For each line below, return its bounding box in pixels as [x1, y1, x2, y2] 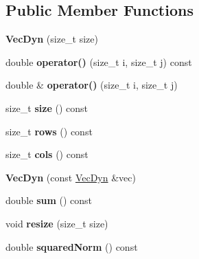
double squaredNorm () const [5, 239, 138, 254]
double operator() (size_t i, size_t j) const [5, 54, 192, 69]
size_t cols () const [5, 147, 89, 161]
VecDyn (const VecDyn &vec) [5, 170, 136, 184]
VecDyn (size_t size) [5, 32, 98, 46]
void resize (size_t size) [5, 216, 108, 230]
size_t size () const [5, 100, 88, 115]
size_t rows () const [5, 124, 93, 138]
